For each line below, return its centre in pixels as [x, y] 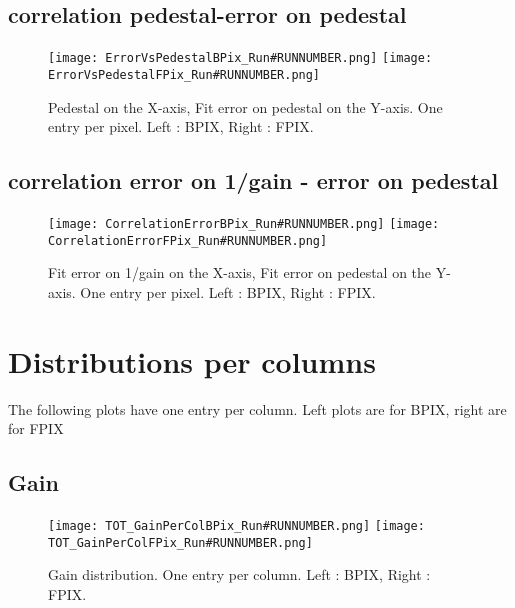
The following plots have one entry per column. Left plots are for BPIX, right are [257, 408]
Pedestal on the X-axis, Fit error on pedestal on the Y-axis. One [245, 106]
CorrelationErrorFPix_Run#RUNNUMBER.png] [188, 240]
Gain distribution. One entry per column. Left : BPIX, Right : [239, 574]
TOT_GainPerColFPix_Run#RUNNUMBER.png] [180, 542]
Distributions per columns [192, 360]
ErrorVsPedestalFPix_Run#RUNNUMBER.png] [184, 74]
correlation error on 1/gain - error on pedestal [253, 180]
